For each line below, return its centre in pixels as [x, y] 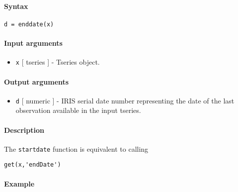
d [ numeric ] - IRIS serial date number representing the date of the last [125, 100]
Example [19, 183]
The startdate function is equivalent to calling [76, 148]
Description [24, 130]
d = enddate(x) [29, 24]
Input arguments [33, 43]
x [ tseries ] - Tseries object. [58, 62]
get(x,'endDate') [33, 165]
